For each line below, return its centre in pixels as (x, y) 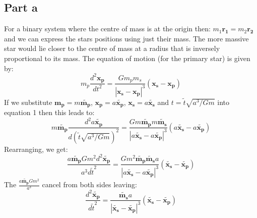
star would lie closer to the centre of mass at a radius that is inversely (112, 48)
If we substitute (28, 102)
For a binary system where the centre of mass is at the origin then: (107, 29)
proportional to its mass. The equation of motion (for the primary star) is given (127, 58)
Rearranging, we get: (36, 149)
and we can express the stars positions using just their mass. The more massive (126, 38)
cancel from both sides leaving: (89, 184)
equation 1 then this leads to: (49, 112)
